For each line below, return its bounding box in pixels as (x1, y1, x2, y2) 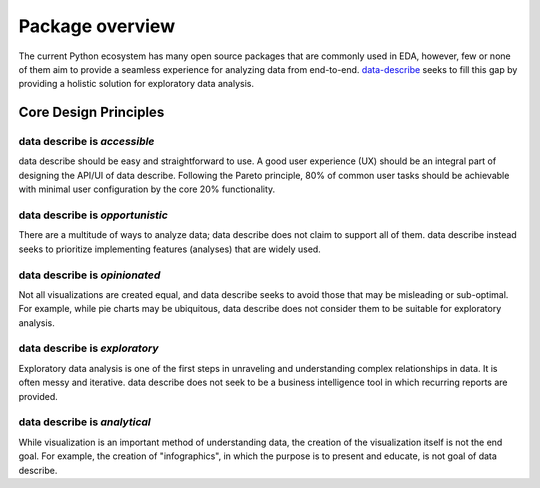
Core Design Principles (18, 104, 165, 121)
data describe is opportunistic (18, 208, 169, 222)
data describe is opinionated (18, 268, 161, 282)
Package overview (18, 15, 175, 37)
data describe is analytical (18, 415, 152, 429)
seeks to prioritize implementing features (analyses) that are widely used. (18, 243, 322, 255)
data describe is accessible (18, 135, 155, 149)
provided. (18, 390, 59, 402)
